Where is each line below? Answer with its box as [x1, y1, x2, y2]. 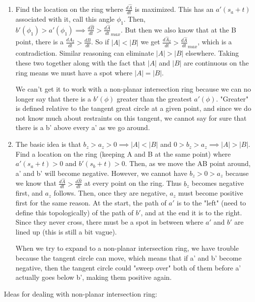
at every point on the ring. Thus [84, 178, 182, 188]
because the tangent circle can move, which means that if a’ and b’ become [15, 252, 242, 263]
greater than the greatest [116, 93, 192, 103]
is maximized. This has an [135, 4, 214, 14]
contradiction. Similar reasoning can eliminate [15, 48, 154, 58]
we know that [15, 178, 57, 188]
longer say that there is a [15, 93, 91, 103]
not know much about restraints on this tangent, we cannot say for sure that [15, 112, 247, 123]
